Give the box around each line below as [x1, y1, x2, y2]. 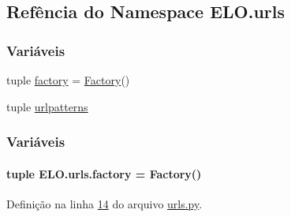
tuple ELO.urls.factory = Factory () [6, 165, 202, 181]
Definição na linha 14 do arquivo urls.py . [6, 195, 203, 211]
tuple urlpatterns [6, 98, 88, 114]
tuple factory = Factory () [6, 72, 130, 88]
